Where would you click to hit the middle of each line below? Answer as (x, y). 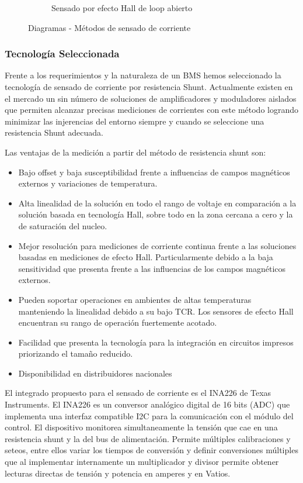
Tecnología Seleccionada (62, 54)
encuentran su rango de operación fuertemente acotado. (118, 322)
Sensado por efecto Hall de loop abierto (122, 8)
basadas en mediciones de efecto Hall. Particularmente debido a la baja (146, 257)
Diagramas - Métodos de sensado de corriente (109, 27)
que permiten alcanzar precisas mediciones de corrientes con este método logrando (152, 110)
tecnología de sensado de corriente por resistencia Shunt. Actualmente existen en (149, 87)
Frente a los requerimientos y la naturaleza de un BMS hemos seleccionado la (143, 75)
